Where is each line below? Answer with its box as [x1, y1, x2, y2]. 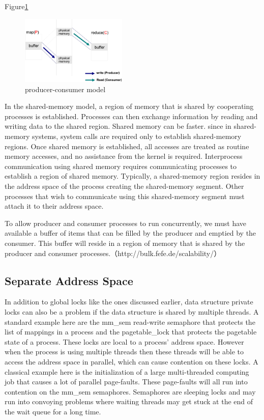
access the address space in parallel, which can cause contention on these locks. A [5, 356, 258, 367]
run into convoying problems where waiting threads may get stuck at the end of [5, 396, 253, 407]
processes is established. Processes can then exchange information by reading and [5, 110, 258, 121]
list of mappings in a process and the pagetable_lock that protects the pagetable [5, 326, 257, 337]
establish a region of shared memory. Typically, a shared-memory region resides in [5, 171, 260, 181]
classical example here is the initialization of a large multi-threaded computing [5, 366, 249, 377]
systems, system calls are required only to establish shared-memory [32, 131, 242, 142]
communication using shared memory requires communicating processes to [5, 160, 237, 171]
